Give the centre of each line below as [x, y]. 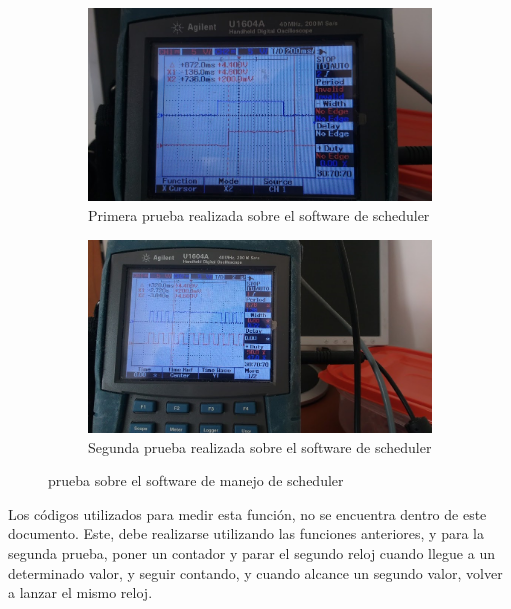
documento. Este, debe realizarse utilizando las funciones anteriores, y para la [246, 533]
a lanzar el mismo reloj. [80, 592]
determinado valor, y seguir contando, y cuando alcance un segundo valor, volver [255, 572]
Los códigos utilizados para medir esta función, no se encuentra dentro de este [247, 513]
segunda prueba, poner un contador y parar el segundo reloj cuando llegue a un [251, 553]
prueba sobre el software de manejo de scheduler [196, 480]
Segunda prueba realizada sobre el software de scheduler [260, 446]
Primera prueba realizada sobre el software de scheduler [259, 215]
